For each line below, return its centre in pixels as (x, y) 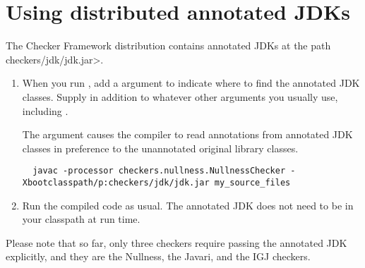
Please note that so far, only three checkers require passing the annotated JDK (176, 242)
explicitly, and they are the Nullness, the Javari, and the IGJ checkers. (158, 256)
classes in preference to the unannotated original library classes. (160, 148)
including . (45, 110)
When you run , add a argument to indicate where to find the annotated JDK (191, 83)
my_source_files (252, 182)
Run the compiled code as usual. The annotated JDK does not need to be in (188, 205)
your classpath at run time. (81, 219)
